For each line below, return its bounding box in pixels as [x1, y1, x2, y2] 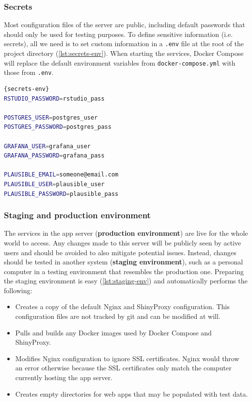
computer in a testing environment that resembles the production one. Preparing [4, 266, 244, 276]
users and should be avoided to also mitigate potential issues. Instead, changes [4, 247, 236, 257]
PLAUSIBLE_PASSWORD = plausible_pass [4, 190, 119, 197]
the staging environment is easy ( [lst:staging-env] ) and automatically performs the [4, 276, 248, 286]
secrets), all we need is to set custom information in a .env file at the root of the [4, 38, 244, 49]
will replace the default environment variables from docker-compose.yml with [4, 57, 236, 68]
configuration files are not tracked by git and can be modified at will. [15, 311, 220, 321]
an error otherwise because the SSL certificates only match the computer [15, 363, 232, 373]
